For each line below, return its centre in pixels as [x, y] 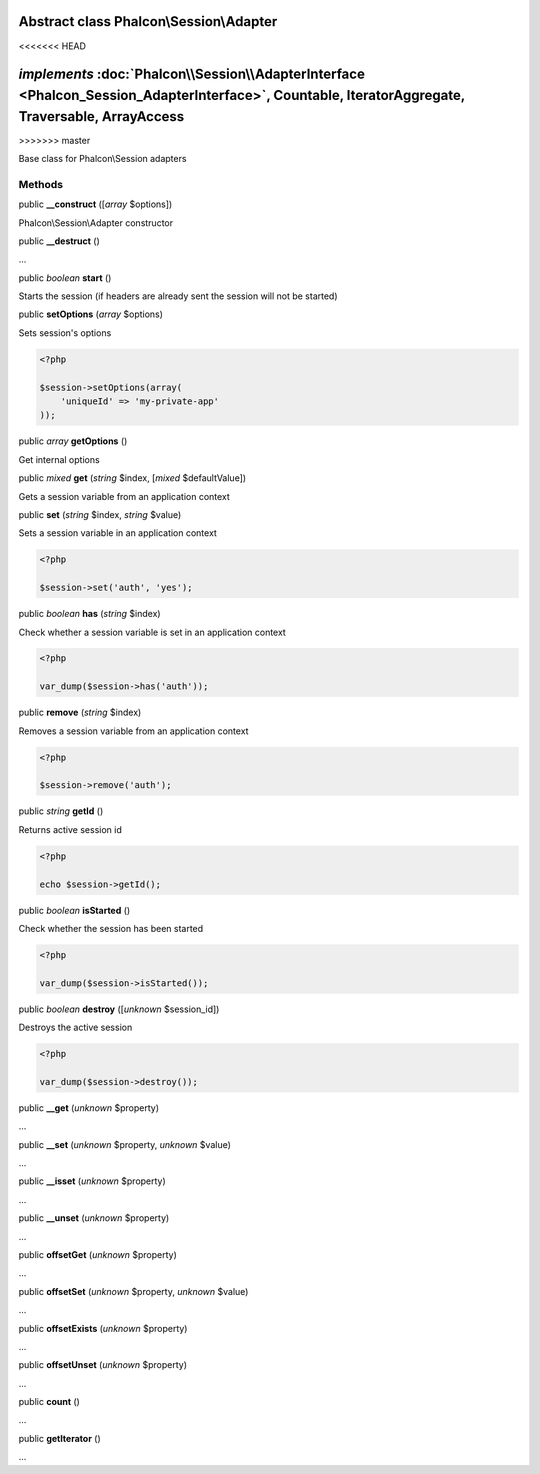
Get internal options [59, 459]
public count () [49, 1402]
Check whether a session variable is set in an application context [152, 632]
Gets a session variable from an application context [124, 496]
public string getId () [61, 811]
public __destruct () [59, 241]
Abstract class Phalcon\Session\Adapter [148, 21]
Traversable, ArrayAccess [101, 116]
